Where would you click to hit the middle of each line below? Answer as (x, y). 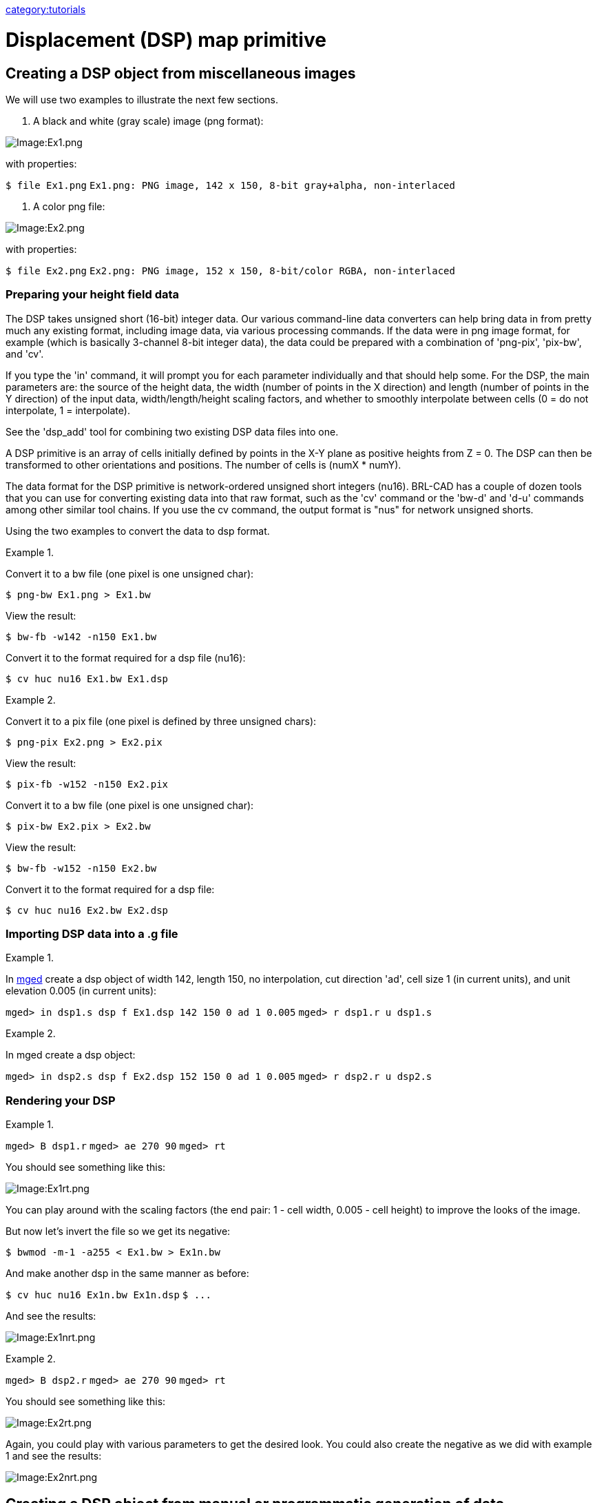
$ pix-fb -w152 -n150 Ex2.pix (87, 784)
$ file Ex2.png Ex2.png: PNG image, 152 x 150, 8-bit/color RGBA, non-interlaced (230, 270)
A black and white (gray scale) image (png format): (148, 121)
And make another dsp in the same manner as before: (127, 1274)
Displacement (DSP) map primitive (166, 40)
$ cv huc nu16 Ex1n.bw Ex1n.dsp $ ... (108, 1295)
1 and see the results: (54, 1456)
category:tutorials (46, 9)
